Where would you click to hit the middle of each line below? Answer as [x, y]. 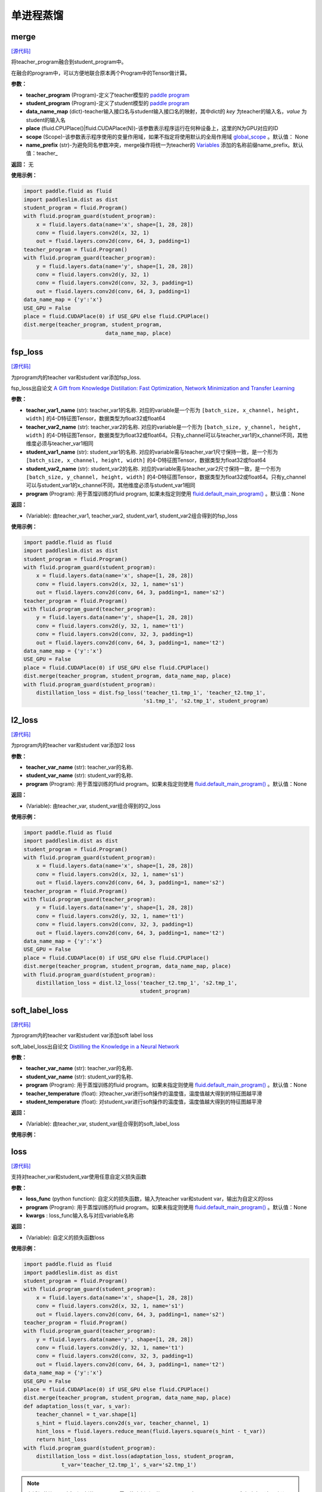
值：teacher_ [42, 153]
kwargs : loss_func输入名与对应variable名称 [80, 1215]
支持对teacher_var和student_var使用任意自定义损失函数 [79, 1177]
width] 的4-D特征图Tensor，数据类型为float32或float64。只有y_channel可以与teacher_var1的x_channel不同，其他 [167, 435]
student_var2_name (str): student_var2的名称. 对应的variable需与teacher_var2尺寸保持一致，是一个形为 [154, 468]
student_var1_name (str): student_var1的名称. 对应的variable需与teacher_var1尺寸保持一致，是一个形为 [152, 452]
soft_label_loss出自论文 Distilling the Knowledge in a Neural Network [95, 1046]
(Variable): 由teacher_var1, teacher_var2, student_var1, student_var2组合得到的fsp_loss [132, 516]
